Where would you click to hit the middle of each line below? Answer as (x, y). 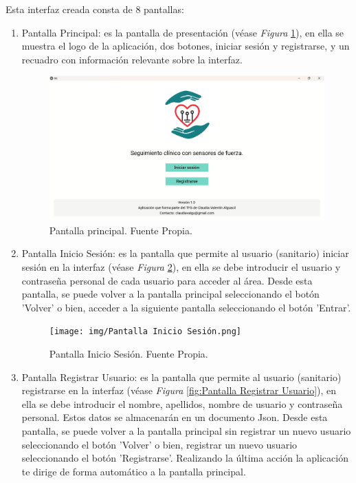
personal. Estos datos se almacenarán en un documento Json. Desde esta (175, 417)
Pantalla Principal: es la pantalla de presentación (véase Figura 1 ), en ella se (183, 32)
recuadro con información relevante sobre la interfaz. (132, 59)
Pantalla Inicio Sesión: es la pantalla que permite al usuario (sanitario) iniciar (185, 253)
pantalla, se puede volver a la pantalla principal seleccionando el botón (170, 294)
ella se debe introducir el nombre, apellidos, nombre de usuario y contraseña (182, 403)
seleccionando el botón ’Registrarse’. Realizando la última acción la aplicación (185, 458)
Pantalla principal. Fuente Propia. (121, 230)
